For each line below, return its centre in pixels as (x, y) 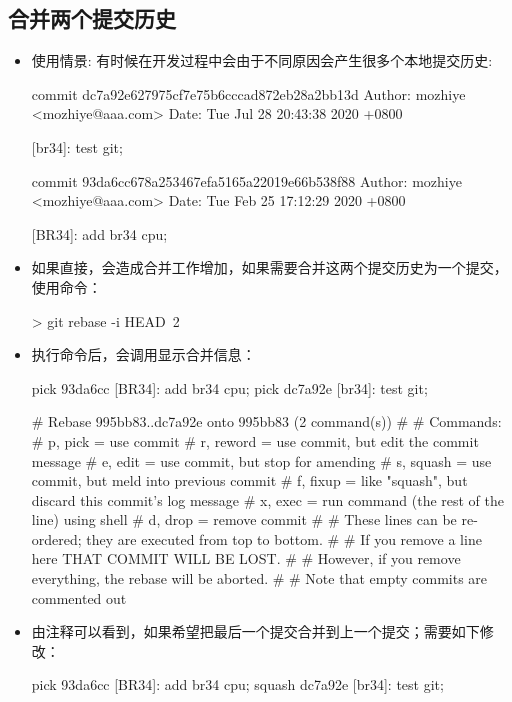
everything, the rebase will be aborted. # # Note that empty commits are (259, 578)
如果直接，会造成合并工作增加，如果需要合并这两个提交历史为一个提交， (269, 267)
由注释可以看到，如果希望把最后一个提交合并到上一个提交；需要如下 (255, 631)
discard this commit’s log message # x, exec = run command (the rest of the (268, 499)
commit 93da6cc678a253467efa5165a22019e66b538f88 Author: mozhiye (246, 180)
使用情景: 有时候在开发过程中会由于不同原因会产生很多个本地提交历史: (262, 60)
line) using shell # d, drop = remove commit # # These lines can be (244, 519)
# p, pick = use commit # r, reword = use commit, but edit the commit (255, 440)
